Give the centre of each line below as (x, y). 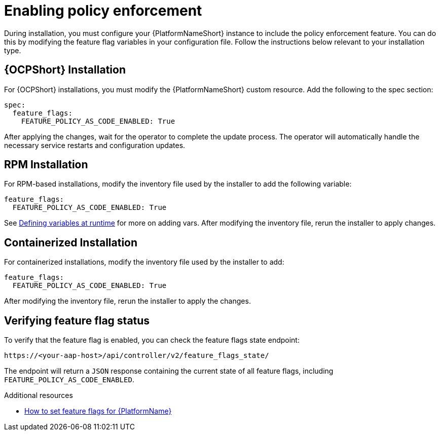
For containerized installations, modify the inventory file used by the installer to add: (144, 262)
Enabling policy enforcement (103, 11)
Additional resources (39, 395)
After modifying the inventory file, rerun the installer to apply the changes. (127, 301)
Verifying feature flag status (77, 320)
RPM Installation (46, 165)
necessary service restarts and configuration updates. (95, 145)
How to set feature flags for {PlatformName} (98, 411)
